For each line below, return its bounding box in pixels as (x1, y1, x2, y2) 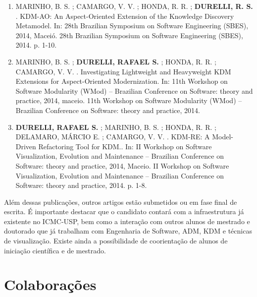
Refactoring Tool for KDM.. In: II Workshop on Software (38, 141, 212, 151)
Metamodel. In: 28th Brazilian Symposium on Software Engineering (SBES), (15, 20, 249, 31)
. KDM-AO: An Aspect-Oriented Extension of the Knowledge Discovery (15, 10, 234, 21)
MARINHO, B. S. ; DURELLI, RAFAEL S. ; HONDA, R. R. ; (15, 56, 216, 66)
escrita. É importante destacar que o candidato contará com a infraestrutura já (4, 206, 244, 217)
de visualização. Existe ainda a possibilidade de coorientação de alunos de (4, 236, 228, 246)
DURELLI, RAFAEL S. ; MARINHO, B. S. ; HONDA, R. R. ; (15, 121, 216, 132)
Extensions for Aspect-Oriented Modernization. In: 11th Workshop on (15, 76, 228, 86)
